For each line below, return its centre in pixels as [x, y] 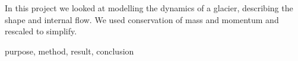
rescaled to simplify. [41, 31]
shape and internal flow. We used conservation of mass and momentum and [142, 19]
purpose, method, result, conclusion [69, 51]
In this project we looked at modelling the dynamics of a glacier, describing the [149, 8]
